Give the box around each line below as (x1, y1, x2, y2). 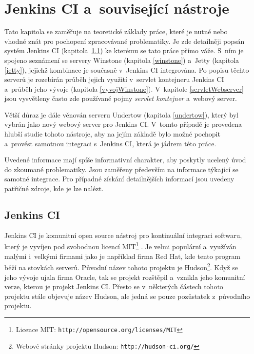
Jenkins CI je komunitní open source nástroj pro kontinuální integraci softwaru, (4, 230, 242, 240)
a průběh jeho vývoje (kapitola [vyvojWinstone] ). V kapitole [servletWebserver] (4, 83, 244, 94)
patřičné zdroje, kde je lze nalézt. (4, 183, 104, 194)
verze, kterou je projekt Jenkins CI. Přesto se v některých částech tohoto (4, 281, 223, 292)
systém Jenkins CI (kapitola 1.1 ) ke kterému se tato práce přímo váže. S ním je (4, 45, 244, 56)
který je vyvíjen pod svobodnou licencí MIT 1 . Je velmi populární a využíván (4, 240, 236, 252)
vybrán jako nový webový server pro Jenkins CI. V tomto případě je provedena (4, 119, 242, 129)
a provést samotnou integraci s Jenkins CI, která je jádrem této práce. (4, 138, 216, 148)
